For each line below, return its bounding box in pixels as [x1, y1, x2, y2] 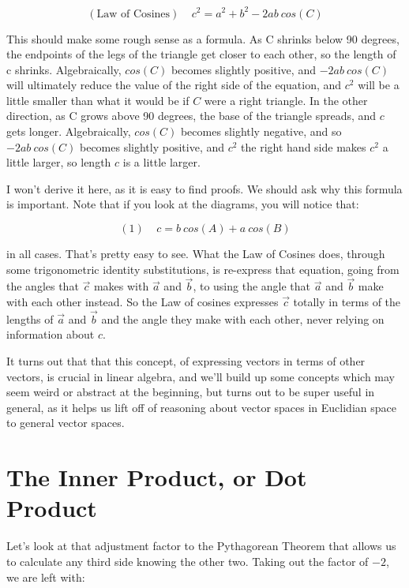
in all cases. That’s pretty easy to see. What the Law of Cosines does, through [6, 245, 385, 262]
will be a [358, 77, 400, 93]
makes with [93, 278, 149, 294]
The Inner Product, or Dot [6, 461, 307, 493]
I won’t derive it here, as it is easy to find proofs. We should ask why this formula [6, 180, 403, 197]
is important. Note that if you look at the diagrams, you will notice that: [6, 196, 359, 212]
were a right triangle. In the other [204, 92, 368, 108]
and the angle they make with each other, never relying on [101, 310, 385, 327]
